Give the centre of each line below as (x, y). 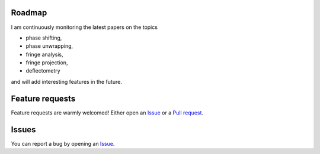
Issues (23, 130)
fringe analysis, (44, 54)
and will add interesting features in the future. (67, 81)
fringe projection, (47, 63)
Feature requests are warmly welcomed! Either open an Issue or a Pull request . (107, 113)
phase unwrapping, (49, 46)
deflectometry (43, 71)
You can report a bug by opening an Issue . (63, 143)
